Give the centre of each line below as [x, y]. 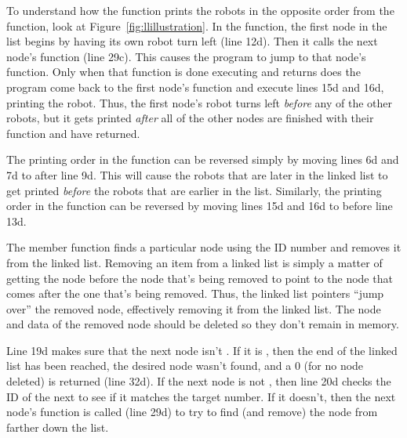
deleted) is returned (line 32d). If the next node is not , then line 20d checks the [199, 381]
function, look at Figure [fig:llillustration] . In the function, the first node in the [197, 25]
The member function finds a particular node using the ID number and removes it [204, 247]
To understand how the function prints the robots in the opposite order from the [200, 10]
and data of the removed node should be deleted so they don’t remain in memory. [203, 324]
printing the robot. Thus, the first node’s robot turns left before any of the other [200, 102]
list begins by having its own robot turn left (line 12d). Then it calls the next [192, 41]
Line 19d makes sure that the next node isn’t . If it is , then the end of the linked [202, 350]
